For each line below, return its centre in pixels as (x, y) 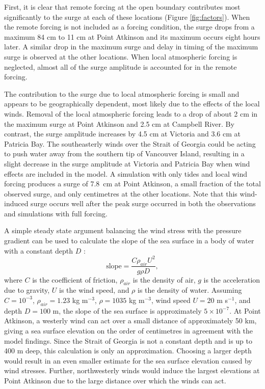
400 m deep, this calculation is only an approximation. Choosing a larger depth (128, 351)
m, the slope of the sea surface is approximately (127, 310)
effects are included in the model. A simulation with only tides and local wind (126, 173)
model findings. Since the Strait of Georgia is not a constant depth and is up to (128, 340)
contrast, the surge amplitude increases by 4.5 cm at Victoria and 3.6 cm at (122, 134)
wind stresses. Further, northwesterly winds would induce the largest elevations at (132, 370)
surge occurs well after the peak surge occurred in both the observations (143, 203)
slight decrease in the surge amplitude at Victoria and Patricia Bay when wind (127, 163)
